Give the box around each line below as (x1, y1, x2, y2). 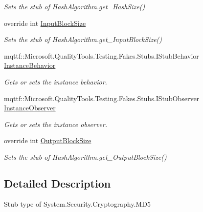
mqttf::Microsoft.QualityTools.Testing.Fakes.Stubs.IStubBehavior (4, 50, 199, 61)
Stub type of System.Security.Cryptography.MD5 (4, 198, 151, 209)
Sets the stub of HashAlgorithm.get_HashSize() (4, 1, 145, 11)
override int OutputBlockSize (4, 135, 91, 146)
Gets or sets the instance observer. (4, 119, 108, 129)
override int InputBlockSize (4, 18, 86, 28)
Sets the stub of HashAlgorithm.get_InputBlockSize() (4, 34, 162, 44)
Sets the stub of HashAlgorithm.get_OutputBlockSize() (4, 151, 167, 162)
